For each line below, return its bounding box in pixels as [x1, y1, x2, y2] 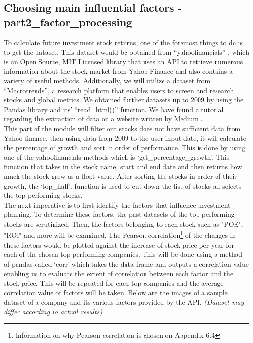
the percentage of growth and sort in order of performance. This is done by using [4, 142, 246, 152]
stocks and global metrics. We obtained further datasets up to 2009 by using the [4, 95, 244, 105]
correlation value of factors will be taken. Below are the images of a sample [4, 287, 228, 297]
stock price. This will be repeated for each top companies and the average [4, 278, 224, 288]
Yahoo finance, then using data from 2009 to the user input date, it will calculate [4, 133, 247, 143]
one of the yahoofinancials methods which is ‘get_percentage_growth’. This [4, 152, 230, 162]
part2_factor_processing [4, 14, 132, 29]
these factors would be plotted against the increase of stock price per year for [4, 239, 235, 249]
